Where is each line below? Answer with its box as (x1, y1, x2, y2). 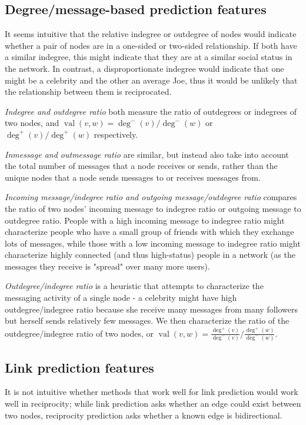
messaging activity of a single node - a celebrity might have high (5, 291, 237, 304)
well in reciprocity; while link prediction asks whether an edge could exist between (5, 397, 301, 409)
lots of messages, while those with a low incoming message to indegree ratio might (5, 237, 301, 249)
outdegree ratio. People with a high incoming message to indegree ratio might (5, 214, 285, 226)
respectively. (94, 128, 138, 140)
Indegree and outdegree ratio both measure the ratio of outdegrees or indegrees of (5, 105, 297, 117)
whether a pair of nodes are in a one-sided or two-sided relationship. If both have (5, 39, 297, 51)
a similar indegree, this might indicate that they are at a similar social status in (5, 51, 292, 63)
